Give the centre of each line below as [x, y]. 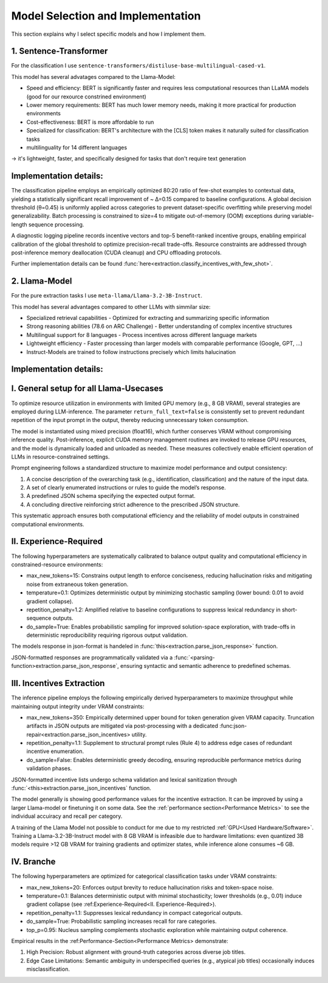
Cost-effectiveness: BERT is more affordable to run [90, 122]
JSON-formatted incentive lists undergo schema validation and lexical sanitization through [124, 780]
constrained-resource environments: [57, 564]
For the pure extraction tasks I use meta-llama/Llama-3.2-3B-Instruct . [107, 296]
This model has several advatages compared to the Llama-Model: [94, 77]
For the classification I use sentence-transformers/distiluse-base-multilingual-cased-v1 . [138, 66]
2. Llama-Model [42, 281]
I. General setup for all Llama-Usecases [87, 389]
